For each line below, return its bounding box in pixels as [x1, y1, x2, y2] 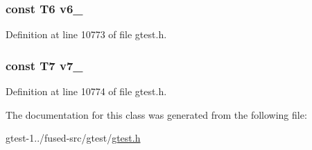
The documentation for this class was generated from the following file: [6, 107, 307, 122]
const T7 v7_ [6, 56, 83, 74]
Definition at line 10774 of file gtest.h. [6, 84, 167, 99]
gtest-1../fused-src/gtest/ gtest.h [6, 131, 141, 145]
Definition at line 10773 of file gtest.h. [6, 27, 167, 42]
